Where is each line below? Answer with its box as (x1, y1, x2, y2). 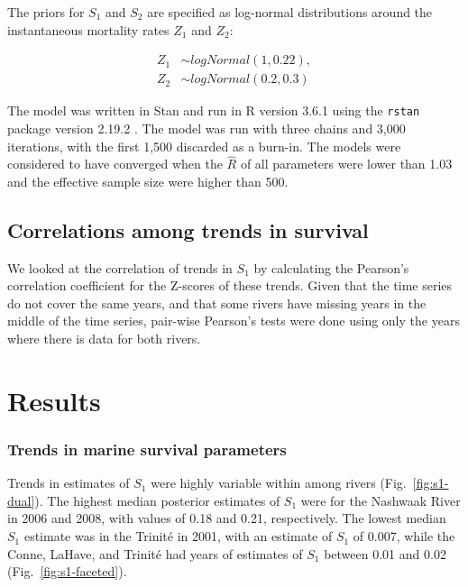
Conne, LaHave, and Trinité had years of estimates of (7, 544, 303, 563)
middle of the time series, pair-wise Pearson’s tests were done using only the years (7, 311, 460, 330)
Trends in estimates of (7, 473, 130, 492)
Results (7, 381, 101, 418)
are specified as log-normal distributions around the (147, 3, 433, 21)
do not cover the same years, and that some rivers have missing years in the (7, 293, 427, 312)
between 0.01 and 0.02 (324, 544, 446, 563)
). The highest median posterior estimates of (34, 491, 280, 509)
